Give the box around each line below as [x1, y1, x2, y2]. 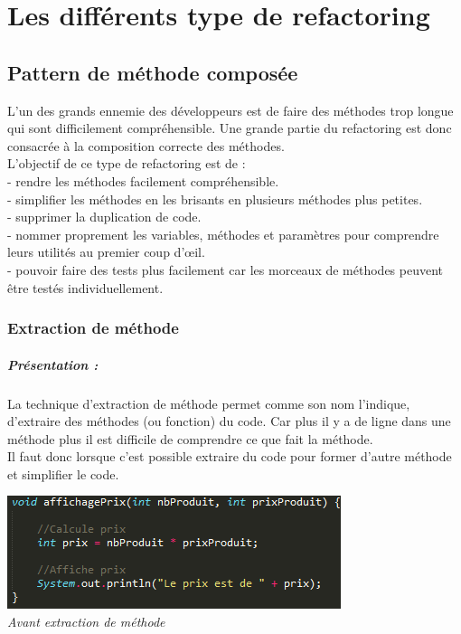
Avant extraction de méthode [7, 612, 165, 631]
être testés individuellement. [7, 278, 164, 297]
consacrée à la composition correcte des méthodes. [7, 136, 285, 155]
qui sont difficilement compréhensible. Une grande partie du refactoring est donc [7, 118, 452, 137]
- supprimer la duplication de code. [7, 207, 202, 226]
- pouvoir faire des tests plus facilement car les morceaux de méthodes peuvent [7, 260, 444, 279]
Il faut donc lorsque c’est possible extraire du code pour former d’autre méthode [7, 447, 452, 466]
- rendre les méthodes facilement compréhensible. [7, 171, 279, 190]
